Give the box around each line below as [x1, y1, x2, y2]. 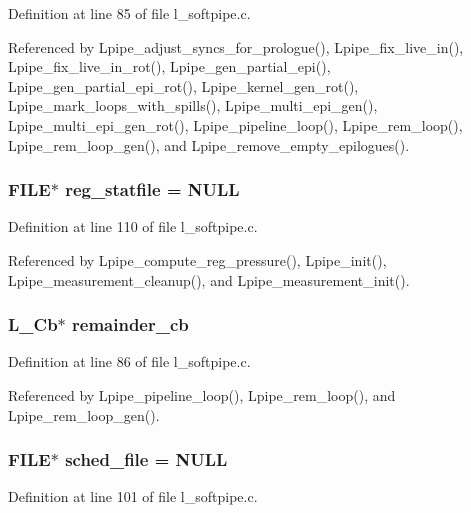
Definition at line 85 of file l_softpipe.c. [8, 3, 251, 23]
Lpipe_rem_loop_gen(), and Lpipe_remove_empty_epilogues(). [8, 134, 410, 155]
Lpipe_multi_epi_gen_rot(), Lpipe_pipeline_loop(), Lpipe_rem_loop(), [8, 114, 463, 135]
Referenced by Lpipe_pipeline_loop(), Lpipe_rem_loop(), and [8, 384, 396, 405]
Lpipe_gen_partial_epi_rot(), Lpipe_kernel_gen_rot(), [8, 75, 359, 96]
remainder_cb [72, 312, 189, 337]
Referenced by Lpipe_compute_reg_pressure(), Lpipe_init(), [8, 249, 387, 270]
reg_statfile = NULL [65, 177, 240, 202]
